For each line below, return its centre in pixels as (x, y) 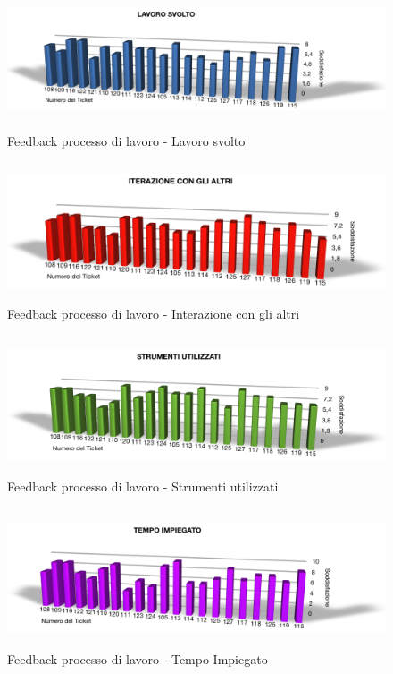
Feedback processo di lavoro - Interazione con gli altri (154, 313)
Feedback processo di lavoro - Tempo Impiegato (138, 658)
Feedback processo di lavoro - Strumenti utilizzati (143, 486)
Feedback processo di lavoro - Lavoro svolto (126, 140)
